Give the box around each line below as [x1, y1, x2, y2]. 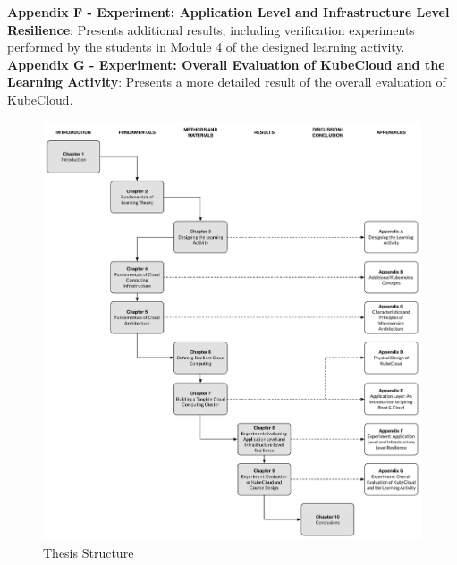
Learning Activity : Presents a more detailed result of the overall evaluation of [7, 72, 446, 91]
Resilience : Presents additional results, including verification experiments [7, 20, 415, 38]
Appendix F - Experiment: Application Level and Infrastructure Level [7, 3, 450, 21]
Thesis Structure [43, 543, 134, 561]
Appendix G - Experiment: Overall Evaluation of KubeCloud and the [7, 55, 445, 73]
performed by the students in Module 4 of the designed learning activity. [7, 38, 405, 56]
